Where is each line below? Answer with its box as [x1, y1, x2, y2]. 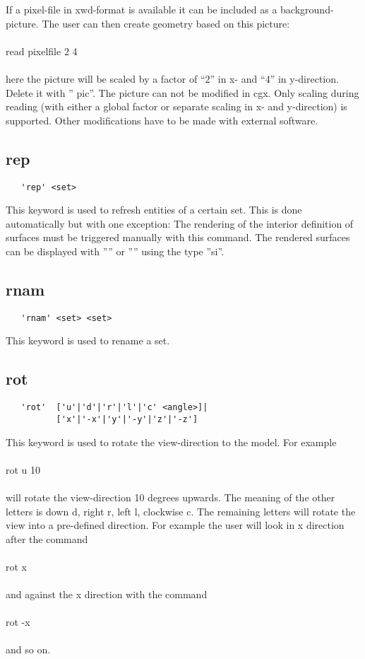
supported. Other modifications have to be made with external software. [6, 112, 318, 127]
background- [280, 2, 334, 16]
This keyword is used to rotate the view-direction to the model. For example [6, 434, 337, 449]
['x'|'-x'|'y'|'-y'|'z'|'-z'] [56, 414, 198, 424]
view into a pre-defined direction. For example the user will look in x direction [6, 518, 345, 532]
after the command [6, 531, 88, 546]
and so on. [6, 642, 51, 657]
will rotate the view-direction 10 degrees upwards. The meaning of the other [6, 489, 335, 504]
